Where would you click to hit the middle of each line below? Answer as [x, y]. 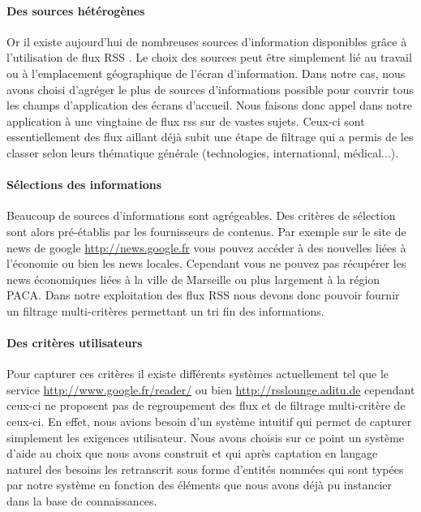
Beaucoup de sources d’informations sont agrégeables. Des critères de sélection [201, 215]
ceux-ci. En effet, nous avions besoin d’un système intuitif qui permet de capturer [209, 422]
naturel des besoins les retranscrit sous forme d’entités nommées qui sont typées [205, 469]
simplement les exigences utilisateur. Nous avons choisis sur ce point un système [206, 437]
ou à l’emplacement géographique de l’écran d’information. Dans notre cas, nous [206, 73]
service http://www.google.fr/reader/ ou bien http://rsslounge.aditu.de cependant [211, 389]
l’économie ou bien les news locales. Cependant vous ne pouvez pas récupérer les [206, 263]
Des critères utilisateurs [75, 343]
